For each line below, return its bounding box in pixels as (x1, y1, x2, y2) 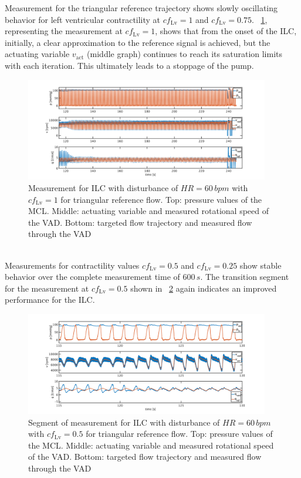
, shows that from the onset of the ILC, (155, 25, 297, 37)
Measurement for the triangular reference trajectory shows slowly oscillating (5, 2, 278, 14)
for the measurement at (5, 282, 89, 294)
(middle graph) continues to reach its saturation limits (87, 48, 283, 60)
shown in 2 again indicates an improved (130, 282, 277, 294)
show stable (239, 259, 282, 271)
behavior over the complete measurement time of (5, 270, 180, 283)
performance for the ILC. (5, 293, 95, 306)
